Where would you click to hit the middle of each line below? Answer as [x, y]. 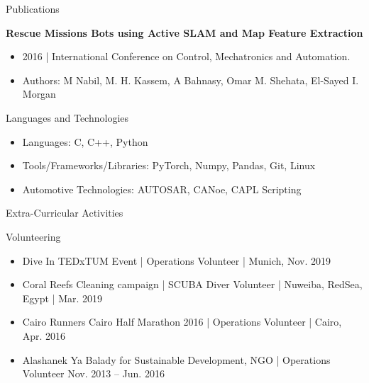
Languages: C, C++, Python [85, 141]
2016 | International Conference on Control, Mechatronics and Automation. [186, 56]
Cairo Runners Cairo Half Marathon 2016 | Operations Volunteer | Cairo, [182, 322]
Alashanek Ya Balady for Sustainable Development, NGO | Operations [176, 359]
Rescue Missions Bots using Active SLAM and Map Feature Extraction [184, 32]
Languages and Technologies [67, 117]
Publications [33, 8]
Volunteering [33, 236]
